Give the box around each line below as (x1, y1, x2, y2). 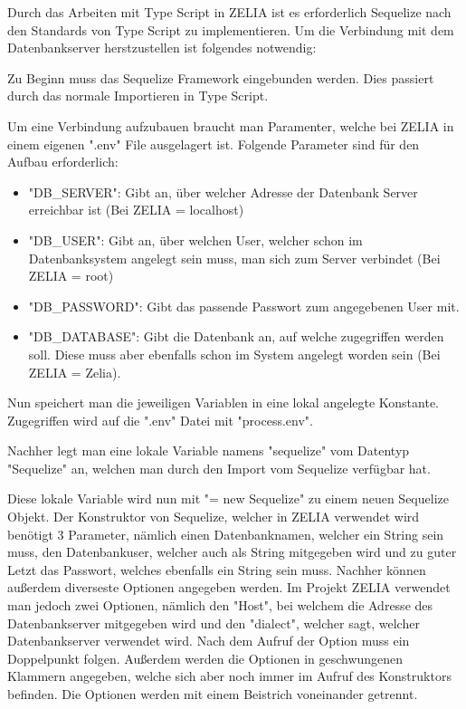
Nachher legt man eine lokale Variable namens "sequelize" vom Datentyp (7, 441, 410, 460)
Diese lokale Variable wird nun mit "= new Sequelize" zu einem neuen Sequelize (7, 489, 449, 508)
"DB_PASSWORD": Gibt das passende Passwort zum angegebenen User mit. (28, 296, 460, 315)
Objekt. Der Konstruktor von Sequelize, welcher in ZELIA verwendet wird (7, 507, 420, 526)
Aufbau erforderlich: (7, 152, 119, 171)
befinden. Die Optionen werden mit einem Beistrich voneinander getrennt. (7, 685, 418, 703)
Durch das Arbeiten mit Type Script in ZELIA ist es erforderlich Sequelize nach (7, 3, 452, 21)
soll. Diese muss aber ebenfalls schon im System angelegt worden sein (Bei (28, 344, 441, 363)
